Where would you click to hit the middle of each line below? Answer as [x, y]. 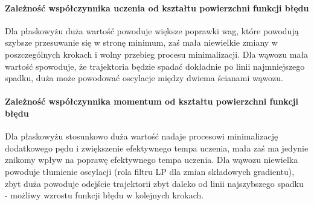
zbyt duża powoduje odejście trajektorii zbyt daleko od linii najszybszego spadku [154, 183]
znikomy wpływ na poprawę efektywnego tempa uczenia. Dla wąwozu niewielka [152, 160]
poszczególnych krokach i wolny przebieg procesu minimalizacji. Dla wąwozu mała [157, 54]
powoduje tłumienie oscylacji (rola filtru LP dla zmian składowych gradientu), [150, 171]
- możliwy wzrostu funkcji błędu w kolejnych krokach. [104, 195]
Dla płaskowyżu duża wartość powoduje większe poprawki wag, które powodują [152, 30]
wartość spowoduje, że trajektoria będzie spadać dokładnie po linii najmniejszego [155, 66]
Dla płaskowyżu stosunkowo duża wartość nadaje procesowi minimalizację [142, 136]
